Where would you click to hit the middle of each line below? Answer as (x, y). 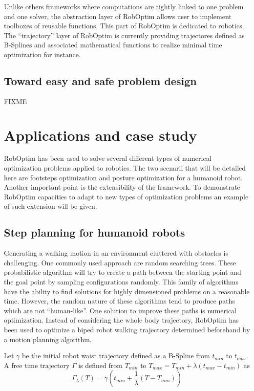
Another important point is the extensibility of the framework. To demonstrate (122, 187)
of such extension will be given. (51, 206)
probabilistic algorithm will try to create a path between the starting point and (123, 272)
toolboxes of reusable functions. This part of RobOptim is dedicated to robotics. (124, 26)
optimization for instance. (42, 54)
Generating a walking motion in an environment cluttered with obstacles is (116, 253)
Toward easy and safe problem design (100, 80)
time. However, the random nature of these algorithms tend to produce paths (119, 301)
